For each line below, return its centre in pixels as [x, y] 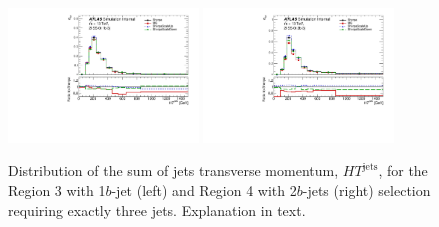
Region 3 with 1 [57, 190]
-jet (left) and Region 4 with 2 [204, 190]
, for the [403, 170]
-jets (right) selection [366, 190]
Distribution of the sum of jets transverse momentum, [173, 170]
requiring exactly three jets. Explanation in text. [157, 209]
